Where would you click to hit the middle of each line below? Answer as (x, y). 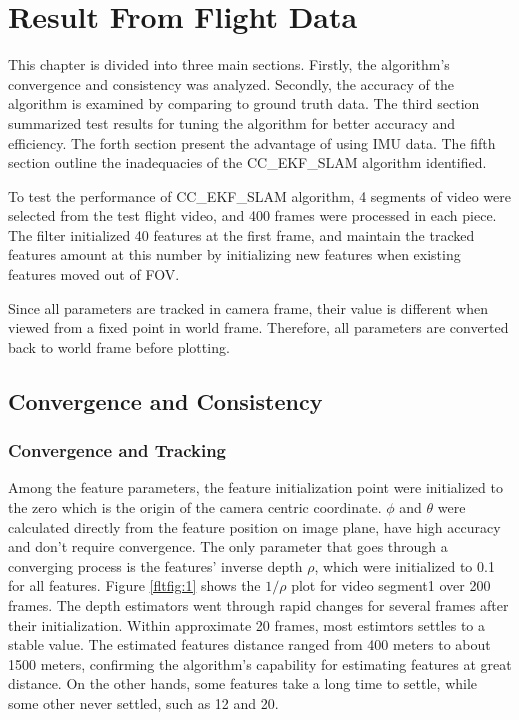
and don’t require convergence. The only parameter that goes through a (228, 546)
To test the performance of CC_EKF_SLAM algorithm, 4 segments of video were (259, 195)
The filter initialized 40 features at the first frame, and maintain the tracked (241, 234)
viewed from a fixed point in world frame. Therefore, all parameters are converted (258, 327)
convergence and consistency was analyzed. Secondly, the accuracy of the (231, 83)
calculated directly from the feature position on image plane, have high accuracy (254, 526)
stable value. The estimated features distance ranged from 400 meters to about (249, 644)
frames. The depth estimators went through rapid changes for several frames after (258, 605)
